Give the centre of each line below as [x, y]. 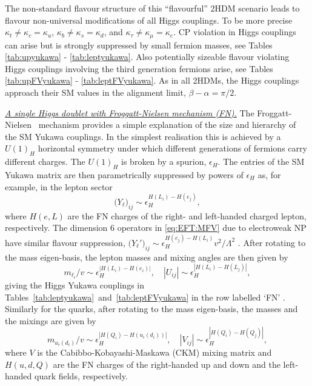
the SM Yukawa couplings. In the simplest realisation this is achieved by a [143, 136]
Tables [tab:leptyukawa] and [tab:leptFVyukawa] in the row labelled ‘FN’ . [145, 297]
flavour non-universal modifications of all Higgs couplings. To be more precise [149, 20]
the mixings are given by [51, 320]
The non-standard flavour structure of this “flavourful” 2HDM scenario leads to [152, 8]
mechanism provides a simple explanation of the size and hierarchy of [167, 125]
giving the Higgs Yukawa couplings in [75, 285]
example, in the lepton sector [59, 186]
